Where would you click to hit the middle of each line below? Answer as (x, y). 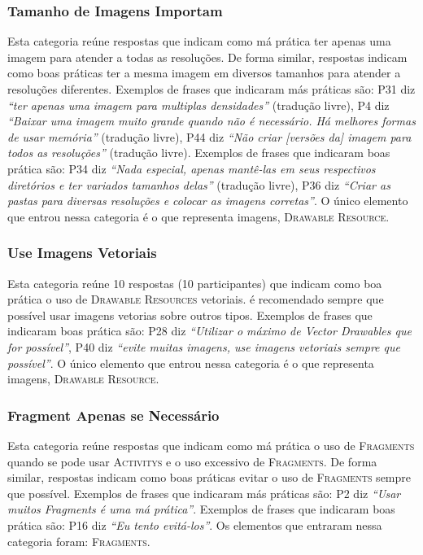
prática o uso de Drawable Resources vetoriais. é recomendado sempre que (196, 299)
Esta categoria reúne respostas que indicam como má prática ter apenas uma (199, 41)
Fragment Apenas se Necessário (113, 415)
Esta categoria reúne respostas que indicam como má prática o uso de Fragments (211, 445)
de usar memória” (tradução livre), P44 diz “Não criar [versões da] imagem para (209, 136)
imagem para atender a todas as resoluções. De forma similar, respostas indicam (207, 57)
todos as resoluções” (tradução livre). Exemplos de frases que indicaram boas (199, 153)
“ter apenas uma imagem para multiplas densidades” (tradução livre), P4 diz (198, 105)
